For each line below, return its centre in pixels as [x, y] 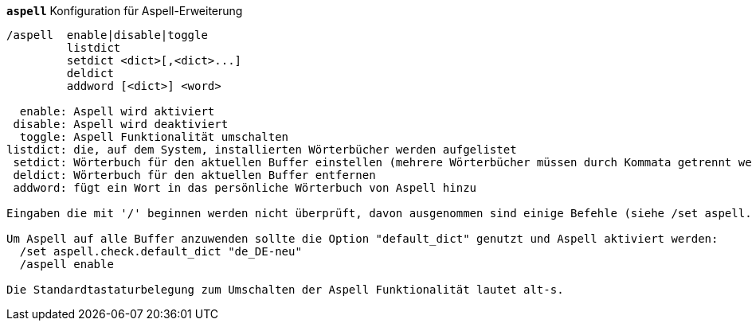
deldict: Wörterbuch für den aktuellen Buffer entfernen [194, 175]
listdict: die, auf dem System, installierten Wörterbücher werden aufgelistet [262, 150]
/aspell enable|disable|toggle [107, 35]
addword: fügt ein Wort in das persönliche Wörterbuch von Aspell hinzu [245, 188]
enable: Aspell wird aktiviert [117, 111]
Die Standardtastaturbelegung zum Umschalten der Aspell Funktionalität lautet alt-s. [285, 290]
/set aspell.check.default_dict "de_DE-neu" [161, 251]
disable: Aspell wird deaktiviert [121, 124]
